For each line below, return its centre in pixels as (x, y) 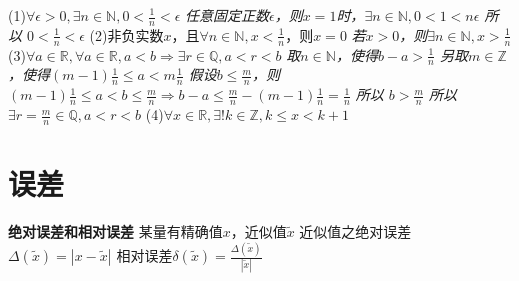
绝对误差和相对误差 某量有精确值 (115, 231)
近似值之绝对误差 (355, 231)
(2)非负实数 (126, 34)
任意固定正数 (227, 15)
